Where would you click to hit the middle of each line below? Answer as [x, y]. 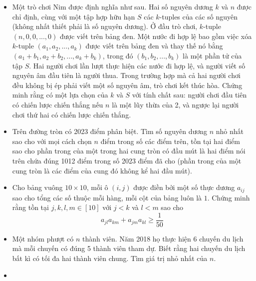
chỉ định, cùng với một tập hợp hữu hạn [74, 16]
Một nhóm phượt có [43, 238]
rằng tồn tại [30, 207]
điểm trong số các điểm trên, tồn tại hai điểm [170, 141]
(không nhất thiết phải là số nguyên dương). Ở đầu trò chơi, [105, 26]
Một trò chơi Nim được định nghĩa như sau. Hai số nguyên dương [113, 6]
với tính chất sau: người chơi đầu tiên [189, 95]
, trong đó [118, 55]
